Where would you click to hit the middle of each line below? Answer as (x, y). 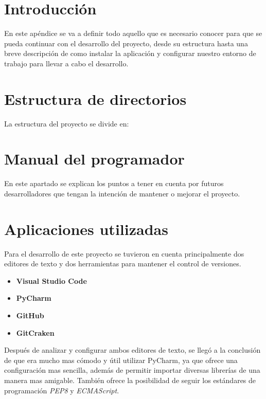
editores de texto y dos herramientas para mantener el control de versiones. (123, 264)
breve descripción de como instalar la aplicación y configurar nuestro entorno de (130, 53)
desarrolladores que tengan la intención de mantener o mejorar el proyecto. (122, 193)
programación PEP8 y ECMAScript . (62, 390)
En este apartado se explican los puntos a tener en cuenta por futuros (114, 183)
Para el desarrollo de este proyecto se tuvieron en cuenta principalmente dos (124, 253)
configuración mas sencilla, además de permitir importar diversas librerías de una (132, 370)
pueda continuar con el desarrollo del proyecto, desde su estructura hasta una (126, 43)
